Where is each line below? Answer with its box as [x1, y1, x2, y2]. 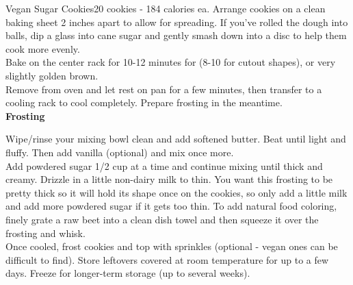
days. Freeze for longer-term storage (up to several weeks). [5, 266, 250, 280]
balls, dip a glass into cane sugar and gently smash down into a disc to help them [5, 28, 347, 42]
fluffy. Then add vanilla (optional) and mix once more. [5, 145, 234, 159]
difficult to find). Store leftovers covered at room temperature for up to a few [5, 252, 329, 267]
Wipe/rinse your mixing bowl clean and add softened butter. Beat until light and [5, 132, 346, 146]
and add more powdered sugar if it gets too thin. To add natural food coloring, [5, 199, 337, 213]
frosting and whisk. [5, 225, 86, 240]
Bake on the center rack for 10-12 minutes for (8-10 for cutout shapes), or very [5, 55, 336, 69]
